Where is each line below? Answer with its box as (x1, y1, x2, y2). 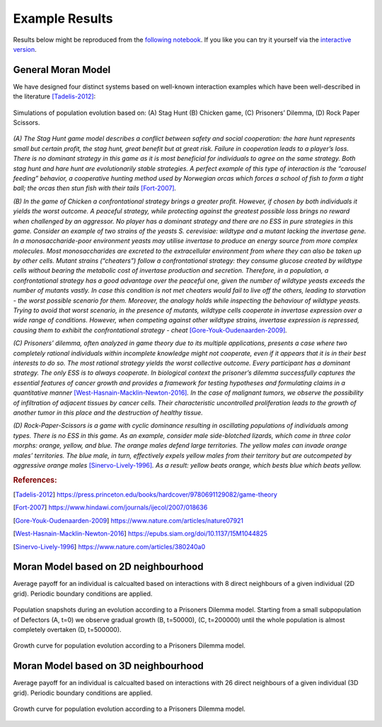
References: (13, 475, 57, 485)
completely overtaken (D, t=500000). (13, 625, 122, 633)
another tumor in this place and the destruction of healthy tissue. (13, 408, 203, 417)
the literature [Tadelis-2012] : (13, 92, 96, 101)
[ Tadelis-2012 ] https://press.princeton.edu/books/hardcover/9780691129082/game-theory (13, 490, 277, 499)
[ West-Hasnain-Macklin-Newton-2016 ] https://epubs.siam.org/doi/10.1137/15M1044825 (13, 529, 268, 538)
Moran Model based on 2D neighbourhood (13, 560, 204, 573)
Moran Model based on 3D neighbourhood (13, 660, 204, 672)
